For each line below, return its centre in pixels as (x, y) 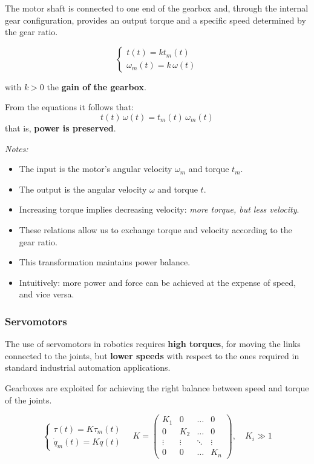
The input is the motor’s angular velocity (96, 169)
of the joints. (28, 399)
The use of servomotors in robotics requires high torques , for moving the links (153, 344)
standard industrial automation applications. (88, 367)
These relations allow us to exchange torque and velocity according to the (155, 229)
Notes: (17, 148)
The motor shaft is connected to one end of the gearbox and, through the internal (157, 8)
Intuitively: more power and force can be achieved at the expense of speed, (157, 282)
